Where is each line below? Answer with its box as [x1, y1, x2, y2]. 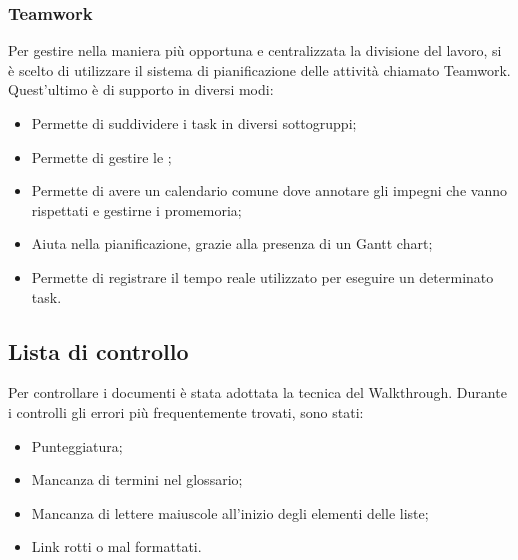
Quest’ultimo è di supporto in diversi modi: [8, 79, 274, 100]
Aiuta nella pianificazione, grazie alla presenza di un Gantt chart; [31, 233, 433, 254]
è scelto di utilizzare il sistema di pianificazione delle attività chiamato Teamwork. [8, 59, 511, 80]
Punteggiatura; [31, 435, 123, 456]
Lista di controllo [8, 335, 189, 366]
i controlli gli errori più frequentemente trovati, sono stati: [8, 401, 364, 422]
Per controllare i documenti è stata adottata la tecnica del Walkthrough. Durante [8, 382, 507, 403]
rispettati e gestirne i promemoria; [31, 199, 242, 220]
